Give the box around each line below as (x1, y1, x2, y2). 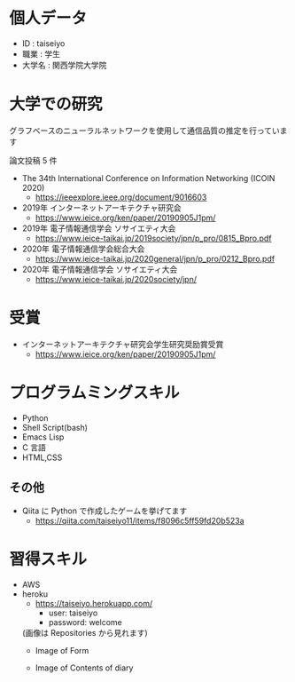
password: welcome (48, 616, 122, 627)
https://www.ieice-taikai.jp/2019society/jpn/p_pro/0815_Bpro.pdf (35, 233, 272, 243)
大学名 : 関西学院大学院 (21, 59, 107, 70)
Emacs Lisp (21, 432, 65, 442)
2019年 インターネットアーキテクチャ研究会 (21, 202, 182, 213)
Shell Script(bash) (21, 422, 89, 432)
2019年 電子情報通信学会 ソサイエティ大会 (21, 223, 176, 234)
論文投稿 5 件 (9, 155, 58, 165)
